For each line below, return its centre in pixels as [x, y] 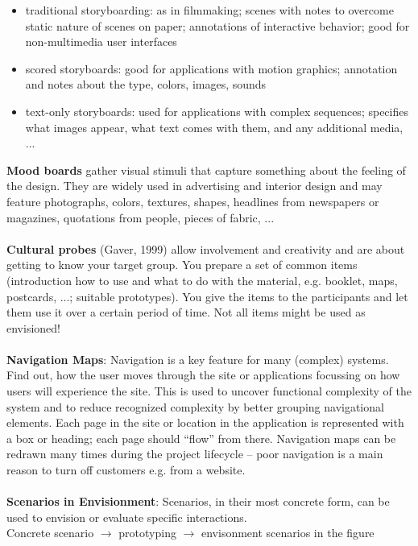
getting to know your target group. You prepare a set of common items [182, 265]
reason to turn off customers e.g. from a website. [126, 470]
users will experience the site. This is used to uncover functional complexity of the [209, 391]
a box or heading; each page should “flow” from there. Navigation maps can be [201, 438]
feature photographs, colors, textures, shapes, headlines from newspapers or [193, 201]
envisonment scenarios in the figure [288, 533]
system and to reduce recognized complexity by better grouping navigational [195, 406]
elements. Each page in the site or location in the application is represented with [205, 422]
